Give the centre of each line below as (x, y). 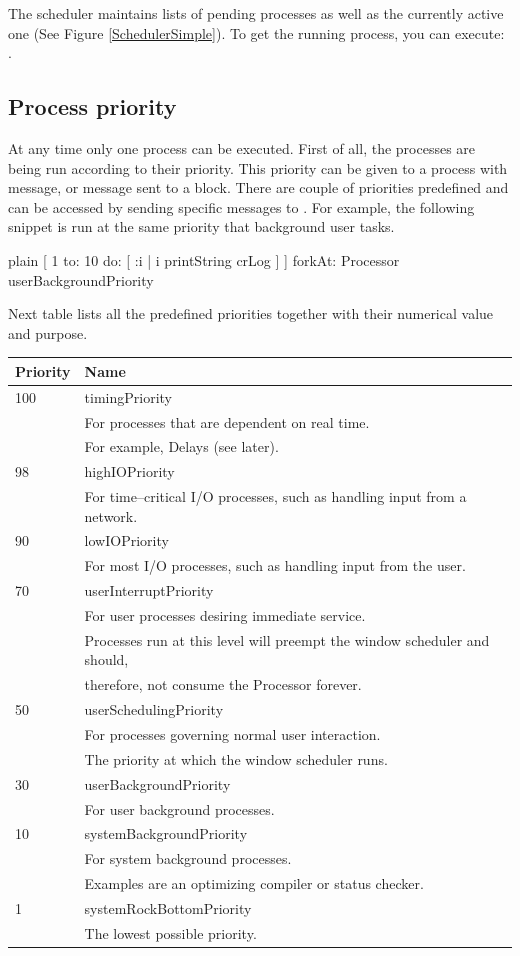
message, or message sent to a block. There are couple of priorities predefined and (258, 187)
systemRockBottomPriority (168, 907)
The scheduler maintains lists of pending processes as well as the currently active (256, 13)
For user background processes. (179, 808)
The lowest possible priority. (170, 932)
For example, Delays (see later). (181, 446)
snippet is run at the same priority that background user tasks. (201, 226)
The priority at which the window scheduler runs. (236, 758)
